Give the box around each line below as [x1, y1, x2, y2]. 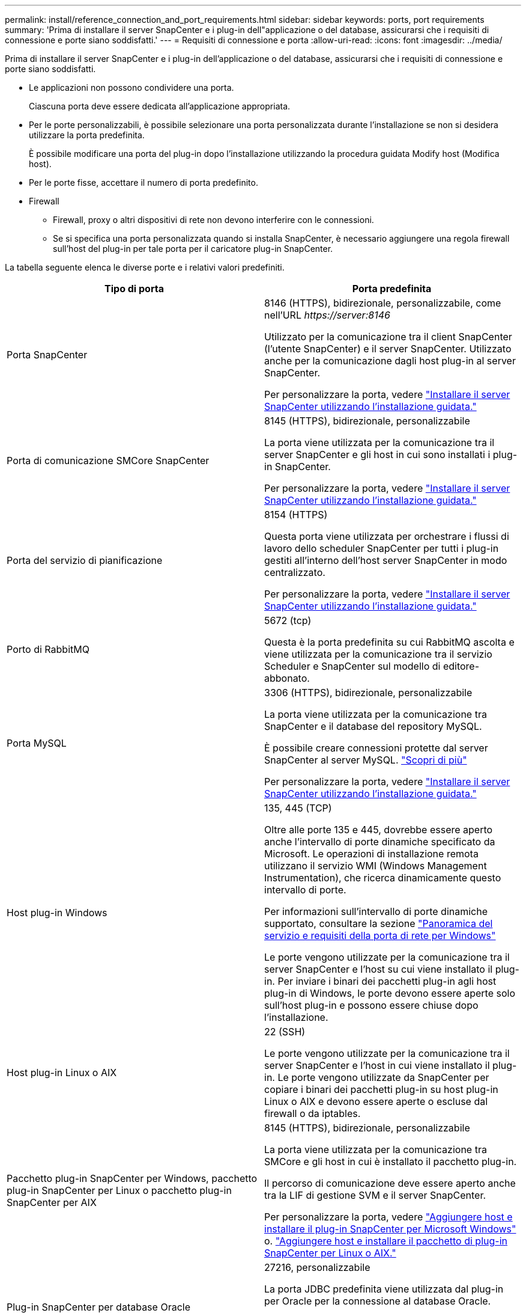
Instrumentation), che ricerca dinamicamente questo [264, 872, 501, 884]
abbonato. [264, 672, 310, 684]
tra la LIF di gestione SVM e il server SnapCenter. [264, 1189, 486, 1201]
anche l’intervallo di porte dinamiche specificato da [264, 836, 495, 848]
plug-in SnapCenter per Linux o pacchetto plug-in [7, 1184, 232, 1196]
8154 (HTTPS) [264, 509, 328, 521]
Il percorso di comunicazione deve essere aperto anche [264, 1177, 516, 1189]
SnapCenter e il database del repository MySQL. [264, 720, 482, 732]
